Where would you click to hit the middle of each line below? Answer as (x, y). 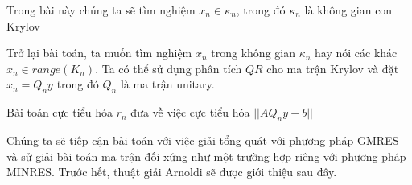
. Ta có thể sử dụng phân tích (169, 68)
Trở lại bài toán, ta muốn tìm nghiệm (99, 53)
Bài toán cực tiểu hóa (60, 112)
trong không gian (253, 53)
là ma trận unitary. (167, 84)
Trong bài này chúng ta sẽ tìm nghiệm (101, 10)
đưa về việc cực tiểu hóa (190, 112)
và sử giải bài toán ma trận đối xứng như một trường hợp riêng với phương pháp (206, 156)
